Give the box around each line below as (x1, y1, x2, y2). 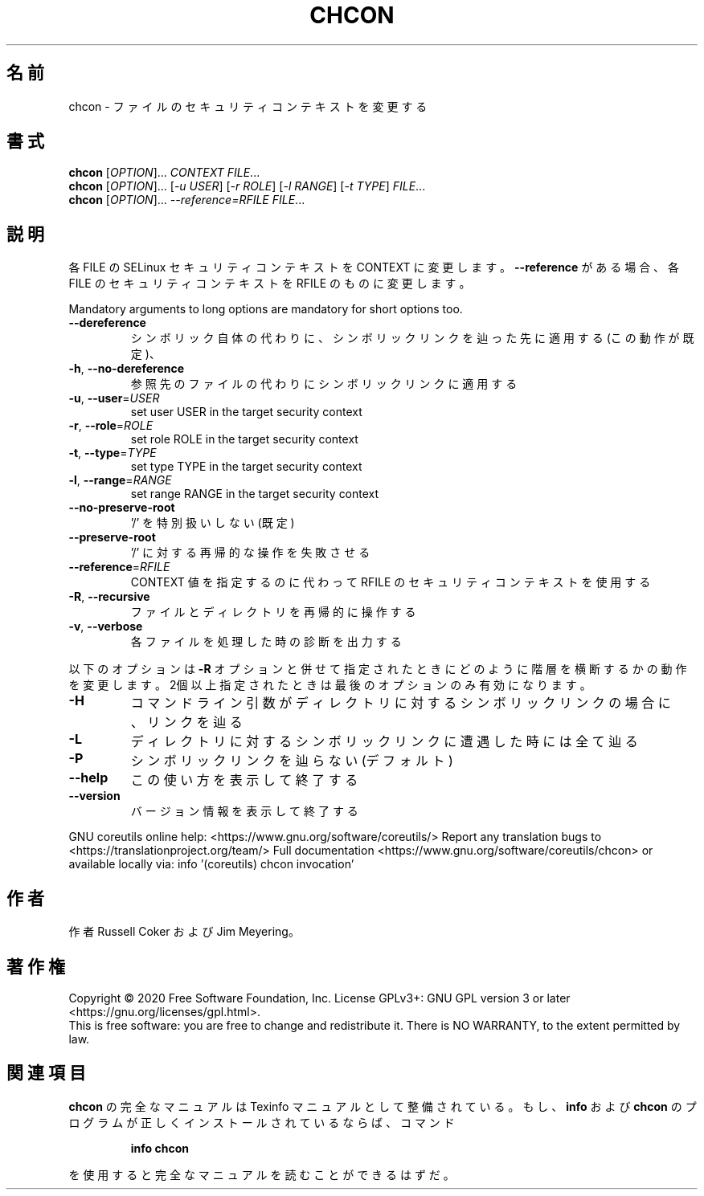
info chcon (130, 1141, 189, 1155)
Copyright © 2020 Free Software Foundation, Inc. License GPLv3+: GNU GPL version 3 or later (68, 990, 571, 1005)
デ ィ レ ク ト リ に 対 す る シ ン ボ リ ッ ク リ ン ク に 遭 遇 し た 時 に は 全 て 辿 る (130, 733, 638, 750)
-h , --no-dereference (68, 361, 185, 376)
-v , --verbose (68, 619, 143, 634)
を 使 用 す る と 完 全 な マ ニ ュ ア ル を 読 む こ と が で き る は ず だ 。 (68, 1167, 455, 1182)
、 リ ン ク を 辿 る (130, 714, 243, 731)
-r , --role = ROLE (68, 418, 153, 433)
